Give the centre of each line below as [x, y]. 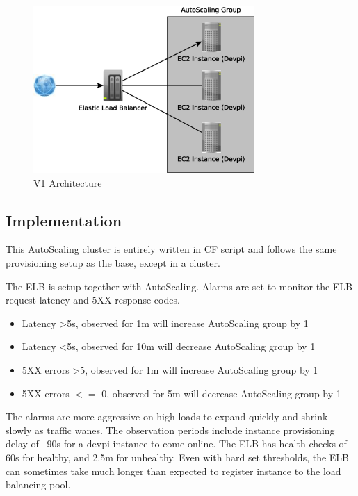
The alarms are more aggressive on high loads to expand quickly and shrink [167, 416]
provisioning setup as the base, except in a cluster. [113, 262]
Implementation [64, 220]
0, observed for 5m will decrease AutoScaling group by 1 [221, 393]
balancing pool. [38, 485]
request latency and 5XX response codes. [93, 300]
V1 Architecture [68, 182]
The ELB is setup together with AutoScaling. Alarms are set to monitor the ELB [179, 286]
